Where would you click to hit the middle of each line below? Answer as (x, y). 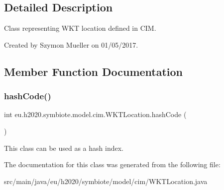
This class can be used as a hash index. (64, 148)
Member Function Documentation (94, 71)
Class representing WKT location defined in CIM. (80, 28)
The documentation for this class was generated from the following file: (112, 164)
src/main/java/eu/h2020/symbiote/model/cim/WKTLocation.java (106, 181)
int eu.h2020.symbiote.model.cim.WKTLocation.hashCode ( (95, 114)
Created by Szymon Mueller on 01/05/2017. (71, 44)
